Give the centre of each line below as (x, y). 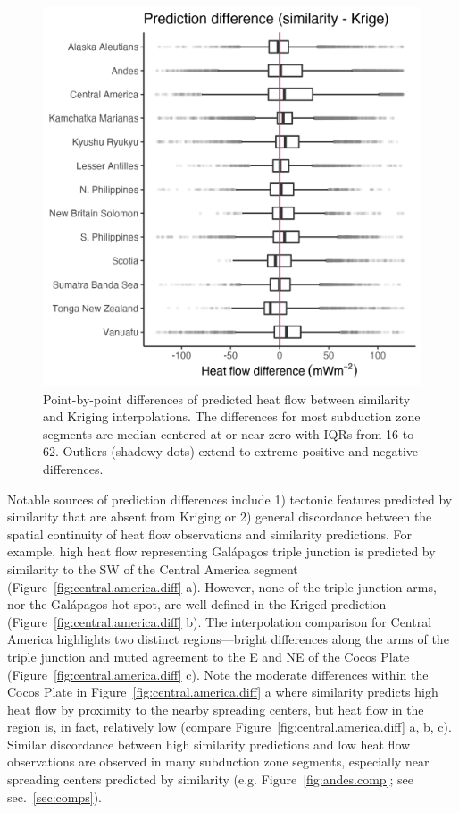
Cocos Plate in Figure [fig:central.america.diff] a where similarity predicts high (223, 692)
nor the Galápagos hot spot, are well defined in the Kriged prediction (197, 604)
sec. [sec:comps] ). (54, 796)
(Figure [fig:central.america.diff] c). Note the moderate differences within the (218, 674)
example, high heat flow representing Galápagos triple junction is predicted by (221, 551)
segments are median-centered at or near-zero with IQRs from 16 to (229, 433)
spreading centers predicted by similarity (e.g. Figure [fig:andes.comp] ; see (211, 779)
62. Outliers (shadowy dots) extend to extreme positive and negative (230, 451)
